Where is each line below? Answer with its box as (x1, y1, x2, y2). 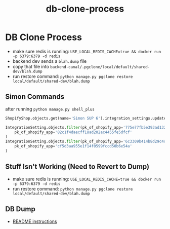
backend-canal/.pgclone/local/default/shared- (50, 64, 150, 69)
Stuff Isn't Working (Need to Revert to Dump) (5, 163, 150, 171)
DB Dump (5, 205, 35, 213)
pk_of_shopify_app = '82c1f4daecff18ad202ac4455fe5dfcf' (14, 130, 133, 135)
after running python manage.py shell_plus (5, 106, 95, 112)
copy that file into (12, 63, 50, 69)
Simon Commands (5, 92, 65, 101)
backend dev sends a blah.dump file (12, 58, 87, 64)
